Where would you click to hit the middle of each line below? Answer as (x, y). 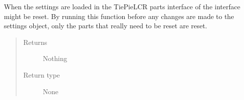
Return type (42, 74)
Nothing (55, 58)
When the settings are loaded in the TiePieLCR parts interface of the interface (122, 6)
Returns (35, 42)
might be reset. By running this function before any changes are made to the (119, 16)
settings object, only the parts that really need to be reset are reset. (106, 26)
